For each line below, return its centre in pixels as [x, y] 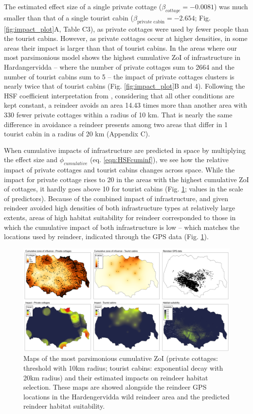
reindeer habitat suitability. [64, 406]
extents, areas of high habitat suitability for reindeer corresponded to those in [120, 217]
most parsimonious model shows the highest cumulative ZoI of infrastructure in [122, 57]
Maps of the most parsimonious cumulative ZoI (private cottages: [121, 358]
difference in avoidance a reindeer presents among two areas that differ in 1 [116, 124]
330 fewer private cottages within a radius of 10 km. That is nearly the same [118, 114]
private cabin [151, 22]
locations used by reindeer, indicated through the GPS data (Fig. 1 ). [106, 236]
